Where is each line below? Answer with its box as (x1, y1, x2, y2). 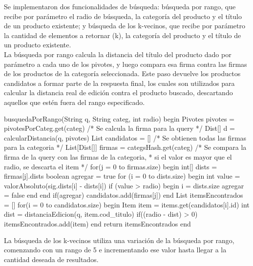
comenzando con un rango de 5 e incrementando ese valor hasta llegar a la (4, 245, 227, 255)
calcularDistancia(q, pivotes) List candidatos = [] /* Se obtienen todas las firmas (4, 132, 247, 143)
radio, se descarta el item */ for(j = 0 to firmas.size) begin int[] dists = (4, 161, 217, 171)
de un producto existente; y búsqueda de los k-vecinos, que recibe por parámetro (4, 20, 246, 31)
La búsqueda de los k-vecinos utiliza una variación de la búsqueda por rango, (4, 235, 234, 245)
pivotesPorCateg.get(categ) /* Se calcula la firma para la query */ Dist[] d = (4, 123, 235, 133)
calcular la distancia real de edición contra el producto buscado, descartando (4, 87, 233, 98)
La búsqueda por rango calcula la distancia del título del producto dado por (4, 49, 232, 59)
